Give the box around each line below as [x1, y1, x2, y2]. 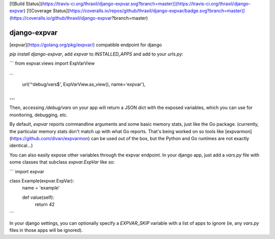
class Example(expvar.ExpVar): [9, 177, 74, 183]
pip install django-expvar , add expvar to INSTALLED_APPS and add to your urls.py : [9, 51, 183, 57]
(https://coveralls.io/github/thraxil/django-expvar [9, 15, 112, 21]
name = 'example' [22, 185, 60, 191]
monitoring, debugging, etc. [9, 112, 68, 118]
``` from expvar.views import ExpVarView [9, 60, 95, 66]
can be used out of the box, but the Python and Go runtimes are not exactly [91, 135, 250, 141]
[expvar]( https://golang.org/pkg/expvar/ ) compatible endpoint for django [9, 41, 162, 48]
